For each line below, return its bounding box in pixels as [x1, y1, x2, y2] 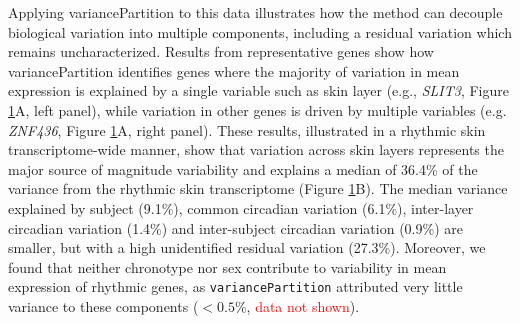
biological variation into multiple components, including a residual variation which [8, 21, 512, 42]
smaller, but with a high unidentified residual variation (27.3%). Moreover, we [8, 237, 486, 258]
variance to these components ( [8, 295, 199, 316]
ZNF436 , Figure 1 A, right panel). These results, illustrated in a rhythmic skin [8, 119, 486, 140]
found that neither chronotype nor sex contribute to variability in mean [8, 256, 447, 277]
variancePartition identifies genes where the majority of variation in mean [8, 60, 460, 81]
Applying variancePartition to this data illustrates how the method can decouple [8, 2, 503, 22]
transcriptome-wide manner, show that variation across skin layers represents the [8, 139, 504, 160]
